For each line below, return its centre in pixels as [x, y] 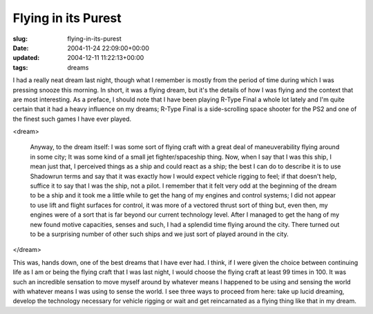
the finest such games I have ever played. [72, 119]
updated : [26, 58]
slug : [20, 39]
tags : [20, 67]
